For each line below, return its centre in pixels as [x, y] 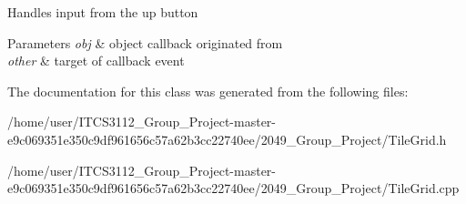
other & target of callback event [96, 61]
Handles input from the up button [103, 12]
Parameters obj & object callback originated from [145, 42]
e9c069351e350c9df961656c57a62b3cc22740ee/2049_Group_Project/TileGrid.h [227, 139]
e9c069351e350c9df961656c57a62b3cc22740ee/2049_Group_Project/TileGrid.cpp [233, 188]
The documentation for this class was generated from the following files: [208, 91]
